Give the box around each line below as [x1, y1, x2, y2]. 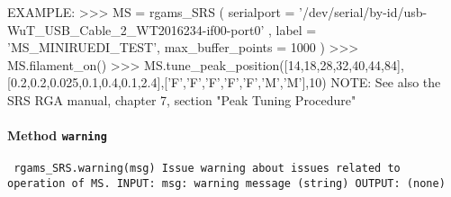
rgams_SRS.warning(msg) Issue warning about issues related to [14, 162, 401, 175]
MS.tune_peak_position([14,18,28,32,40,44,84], [144, 55, 404, 74]
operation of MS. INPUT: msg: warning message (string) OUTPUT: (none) [7, 177, 446, 191]
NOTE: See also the [330, 73, 441, 92]
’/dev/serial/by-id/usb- [299, 3, 428, 21]
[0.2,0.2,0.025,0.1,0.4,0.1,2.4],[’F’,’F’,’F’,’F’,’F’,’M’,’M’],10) [7, 73, 327, 92]
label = [275, 20, 317, 39]
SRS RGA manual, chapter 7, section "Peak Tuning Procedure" [7, 90, 356, 109]
